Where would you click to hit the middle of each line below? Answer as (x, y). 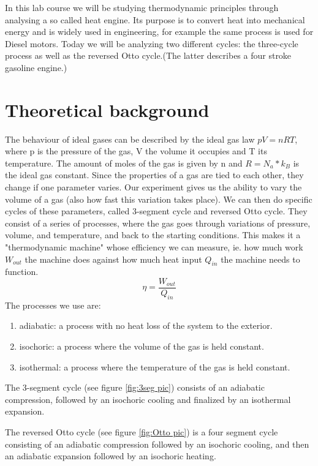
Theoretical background (107, 109)
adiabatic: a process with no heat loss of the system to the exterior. (146, 325)
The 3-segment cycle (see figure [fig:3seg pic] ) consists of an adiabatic (135, 387)
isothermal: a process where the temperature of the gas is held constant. (155, 366)
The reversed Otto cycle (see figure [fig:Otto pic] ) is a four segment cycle (142, 432)
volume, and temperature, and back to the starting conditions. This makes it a (153, 235)
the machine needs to (260, 259)
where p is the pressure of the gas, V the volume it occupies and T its (136, 151)
